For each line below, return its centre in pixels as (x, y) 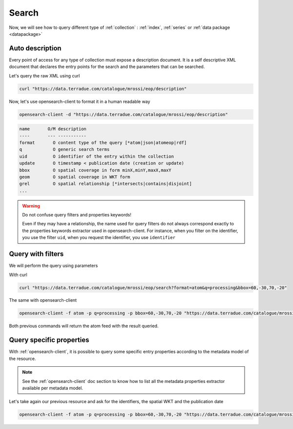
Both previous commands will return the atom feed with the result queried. (84, 326)
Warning (31, 206)
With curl (18, 275)
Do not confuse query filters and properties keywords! (77, 215)
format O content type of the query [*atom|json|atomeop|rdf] (103, 143)
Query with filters (36, 254)
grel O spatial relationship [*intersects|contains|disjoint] (106, 184)
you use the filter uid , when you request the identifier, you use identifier (99, 238)
